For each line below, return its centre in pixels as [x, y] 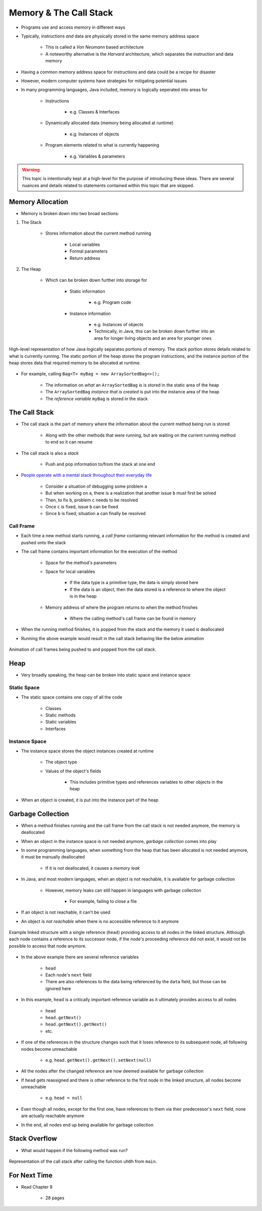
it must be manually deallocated [53, 857]
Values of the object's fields [73, 771]
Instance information [90, 313]
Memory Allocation [39, 202]
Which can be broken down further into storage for [96, 280]
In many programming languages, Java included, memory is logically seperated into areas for [114, 90]
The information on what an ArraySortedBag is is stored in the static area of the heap [132, 385]
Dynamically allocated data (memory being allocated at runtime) [109, 123]
